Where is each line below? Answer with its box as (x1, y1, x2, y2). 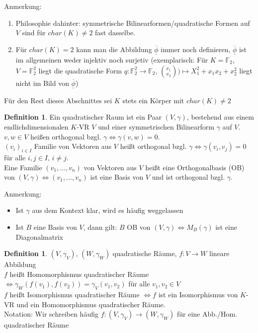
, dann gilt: (83, 221, 117, 232)
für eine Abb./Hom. (177, 309, 238, 319)
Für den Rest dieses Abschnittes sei (4, 95, 112, 105)
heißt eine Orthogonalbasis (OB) (145, 162, 245, 172)
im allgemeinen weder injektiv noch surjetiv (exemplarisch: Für (15, 55, 208, 65)
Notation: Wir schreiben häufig (4, 309, 98, 319)
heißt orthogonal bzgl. (120, 141, 187, 151)
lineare (209, 248, 230, 259)
